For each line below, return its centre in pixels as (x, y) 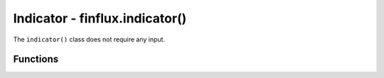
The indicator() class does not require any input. (89, 39)
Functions (36, 59)
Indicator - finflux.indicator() (100, 18)
